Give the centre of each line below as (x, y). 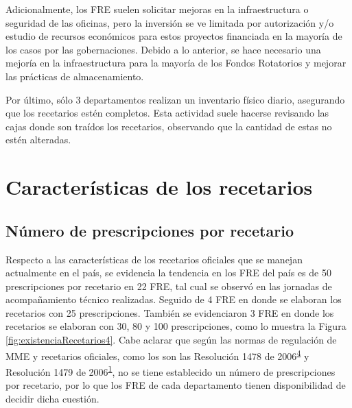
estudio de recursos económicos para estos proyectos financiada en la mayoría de (174, 36)
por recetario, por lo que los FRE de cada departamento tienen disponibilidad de (176, 385)
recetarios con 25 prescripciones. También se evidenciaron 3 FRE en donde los (170, 312)
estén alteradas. (38, 140)
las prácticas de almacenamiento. (75, 76)
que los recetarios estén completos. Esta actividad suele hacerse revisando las (167, 113)
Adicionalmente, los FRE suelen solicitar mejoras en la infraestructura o (157, 9)
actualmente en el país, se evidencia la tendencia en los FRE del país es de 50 (168, 273)
